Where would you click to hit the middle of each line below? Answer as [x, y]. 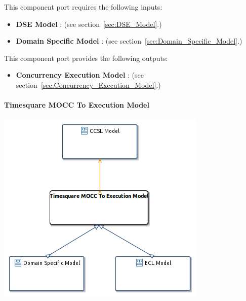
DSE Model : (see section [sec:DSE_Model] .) [89, 24]
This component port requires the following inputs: [83, 7]
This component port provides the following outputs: [86, 58]
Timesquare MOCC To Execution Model [77, 105]
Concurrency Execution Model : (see [80, 75]
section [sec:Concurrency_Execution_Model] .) [88, 85]
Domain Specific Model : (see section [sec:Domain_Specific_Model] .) [129, 41]
